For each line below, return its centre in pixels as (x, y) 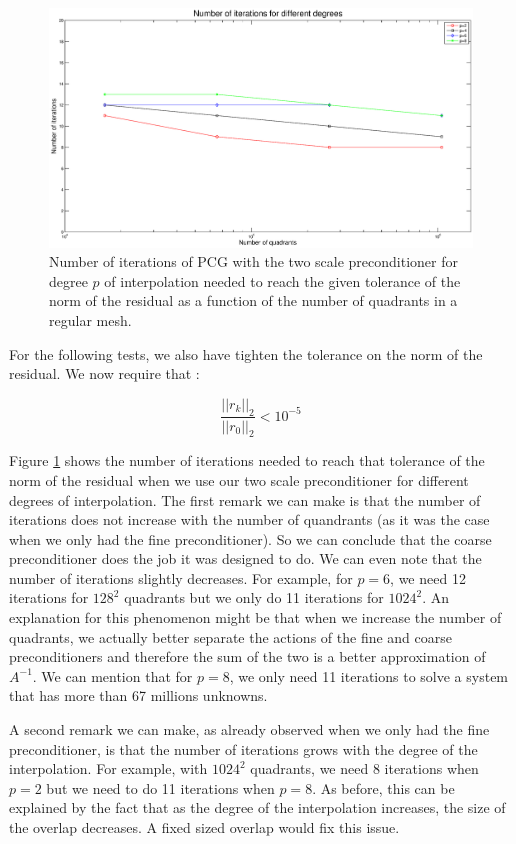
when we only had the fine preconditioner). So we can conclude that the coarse (250, 538)
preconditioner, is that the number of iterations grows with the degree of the (243, 748)
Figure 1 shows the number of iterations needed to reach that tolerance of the (247, 460)
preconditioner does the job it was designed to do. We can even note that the (245, 558)
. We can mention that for (112, 675)
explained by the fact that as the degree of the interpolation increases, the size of (257, 807)
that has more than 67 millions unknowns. (138, 695)
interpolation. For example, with (108, 768)
